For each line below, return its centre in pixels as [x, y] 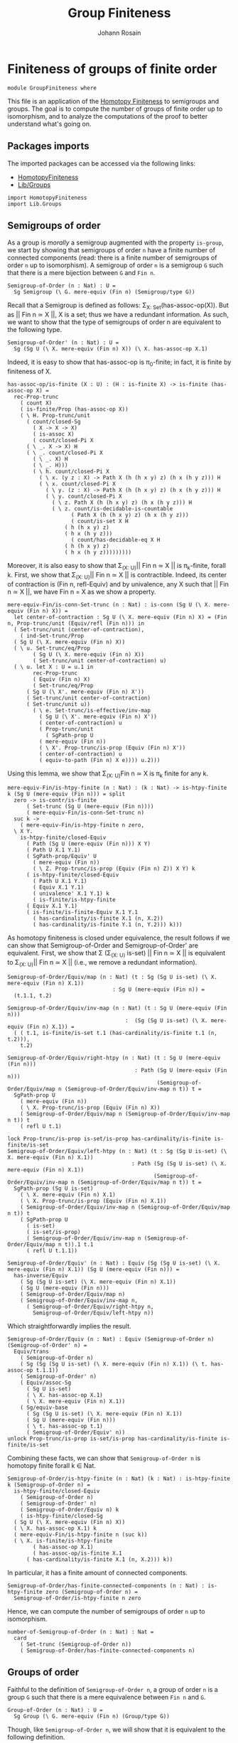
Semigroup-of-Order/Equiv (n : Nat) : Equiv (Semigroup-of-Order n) [111, 1339]
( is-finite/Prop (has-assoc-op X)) [75, 409]
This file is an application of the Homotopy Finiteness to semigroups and [113, 101]
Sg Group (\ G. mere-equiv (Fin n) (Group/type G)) [92, 1716]
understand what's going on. [49, 124]
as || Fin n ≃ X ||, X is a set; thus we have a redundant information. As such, [118, 315]
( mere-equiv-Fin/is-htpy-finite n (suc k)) [81, 1534]
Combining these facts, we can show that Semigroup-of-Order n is [104, 1458]
